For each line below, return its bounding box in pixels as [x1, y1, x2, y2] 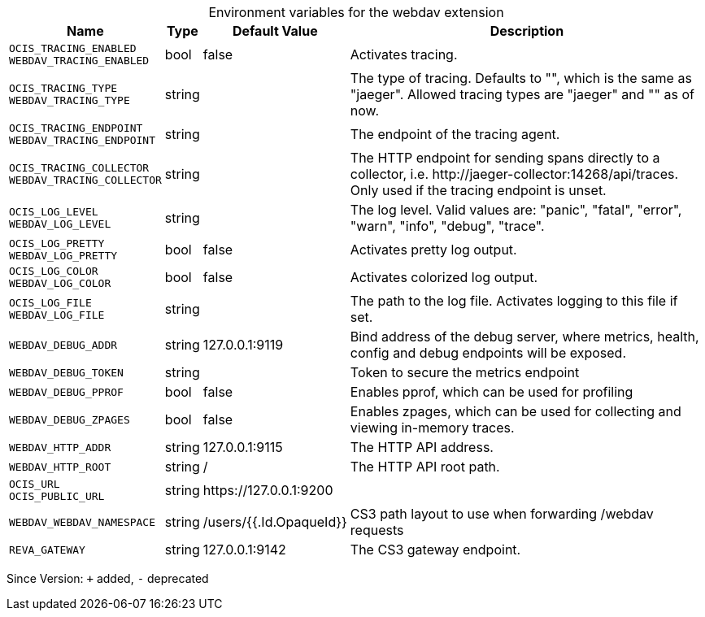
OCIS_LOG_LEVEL [9, 206, 98, 218]
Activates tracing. [350, 46, 458, 63]
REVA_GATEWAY [9, 543, 85, 556]
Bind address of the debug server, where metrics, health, [350, 328, 699, 345]
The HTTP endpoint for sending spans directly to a [350, 150, 660, 166]
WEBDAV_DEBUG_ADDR [9, 338, 118, 351]
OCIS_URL [9, 478, 60, 490]
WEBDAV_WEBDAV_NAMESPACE [9, 515, 156, 528]
